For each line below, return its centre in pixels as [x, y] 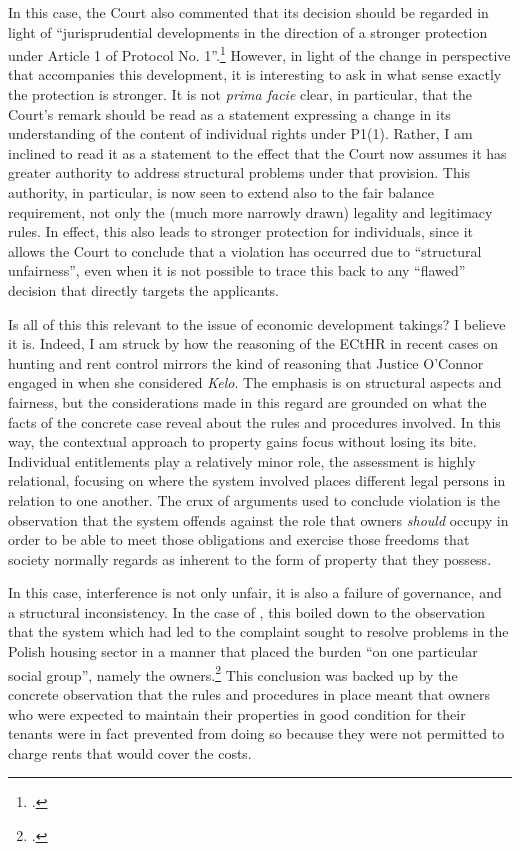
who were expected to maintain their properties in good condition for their [237, 713]
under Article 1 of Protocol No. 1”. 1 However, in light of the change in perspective [259, 53]
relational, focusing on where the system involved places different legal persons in [257, 480]
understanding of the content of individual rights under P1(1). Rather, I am [240, 133]
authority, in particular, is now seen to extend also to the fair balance [221, 192]
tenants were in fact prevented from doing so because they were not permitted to [256, 733]
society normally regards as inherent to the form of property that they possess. [250, 558]
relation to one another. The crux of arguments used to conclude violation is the [254, 499]
